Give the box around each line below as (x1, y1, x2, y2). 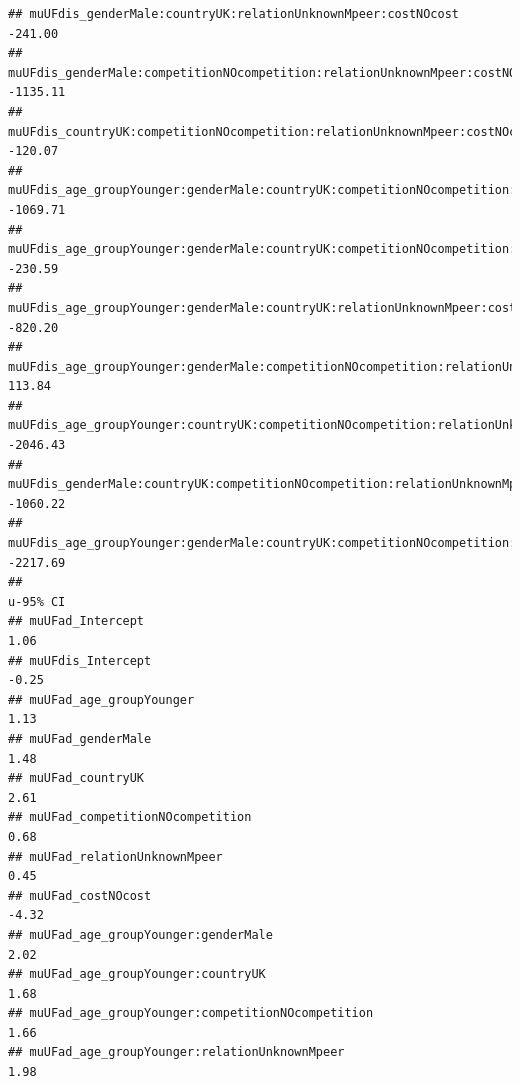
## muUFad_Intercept (8, 614, 145, 629)
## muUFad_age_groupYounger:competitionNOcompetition (8, 1006, 374, 1021)
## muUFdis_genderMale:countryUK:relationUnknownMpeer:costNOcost (8, 7, 460, 21)
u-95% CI (8, 594, 66, 609)
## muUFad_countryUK (8, 771, 145, 786)
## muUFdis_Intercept (8, 653, 152, 668)
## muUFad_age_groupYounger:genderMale (8, 927, 273, 942)
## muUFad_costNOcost (8, 888, 152, 903)
